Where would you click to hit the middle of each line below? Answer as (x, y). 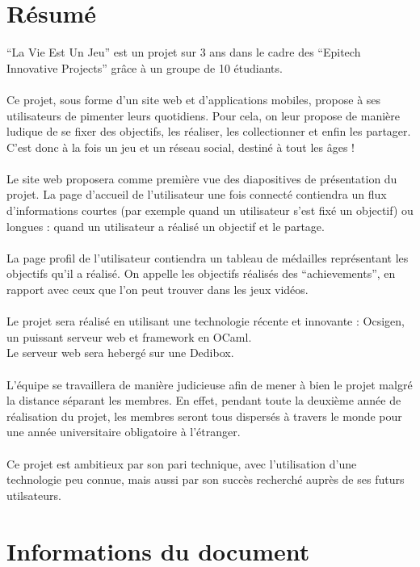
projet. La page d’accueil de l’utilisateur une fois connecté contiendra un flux (197, 194)
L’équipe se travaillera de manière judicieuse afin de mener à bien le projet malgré (210, 384)
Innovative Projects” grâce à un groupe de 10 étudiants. (145, 67)
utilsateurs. (34, 495)
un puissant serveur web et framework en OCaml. (129, 336)
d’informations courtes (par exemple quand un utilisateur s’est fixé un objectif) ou (210, 210)
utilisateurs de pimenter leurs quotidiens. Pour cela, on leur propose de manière (203, 115)
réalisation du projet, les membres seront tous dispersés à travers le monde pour (204, 416)
